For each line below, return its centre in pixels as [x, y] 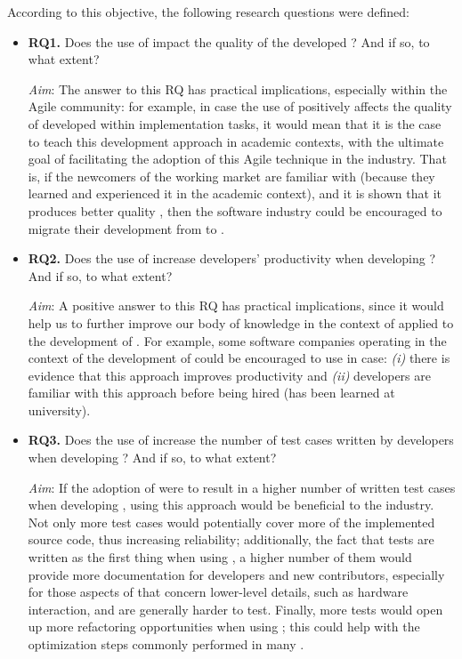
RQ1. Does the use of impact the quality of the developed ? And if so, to [229, 41]
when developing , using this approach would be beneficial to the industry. [231, 505]
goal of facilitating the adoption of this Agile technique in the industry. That [237, 159]
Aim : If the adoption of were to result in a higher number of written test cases [242, 487]
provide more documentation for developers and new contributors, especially [236, 574]
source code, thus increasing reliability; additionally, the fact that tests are [231, 539]
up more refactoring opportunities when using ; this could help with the [224, 627]
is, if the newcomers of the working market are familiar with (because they [231, 176]
